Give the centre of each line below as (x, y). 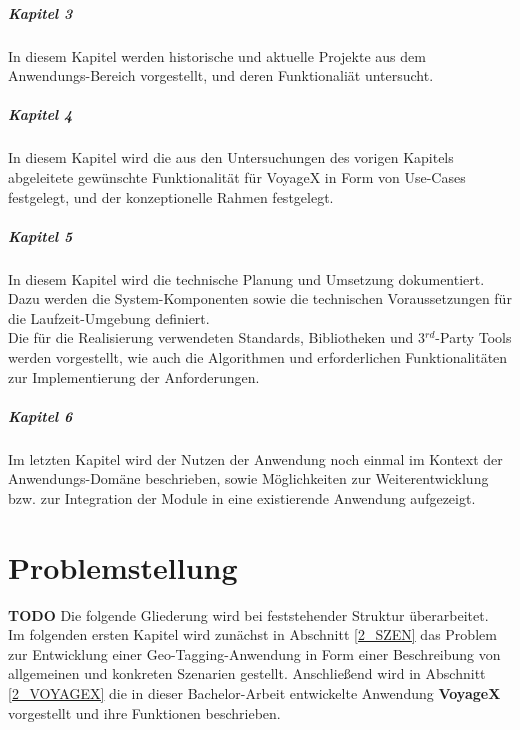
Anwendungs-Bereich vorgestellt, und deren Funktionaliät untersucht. (221, 75)
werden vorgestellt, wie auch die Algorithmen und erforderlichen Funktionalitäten (258, 357)
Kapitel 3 (40, 12)
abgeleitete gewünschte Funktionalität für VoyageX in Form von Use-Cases (237, 176)
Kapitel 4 (40, 114)
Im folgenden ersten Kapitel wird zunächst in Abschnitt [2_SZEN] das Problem (252, 634)
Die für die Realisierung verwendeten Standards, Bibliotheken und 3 (217, 337)
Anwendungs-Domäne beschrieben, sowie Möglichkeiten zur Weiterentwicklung (248, 478)
